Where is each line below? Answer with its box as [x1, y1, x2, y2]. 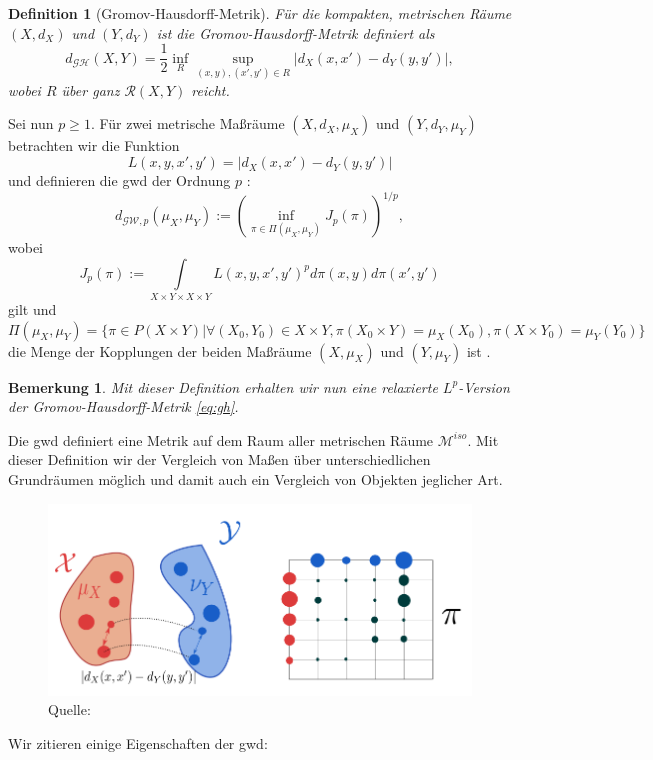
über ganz [61, 79, 120, 100]
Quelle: [48, 699, 91, 720]
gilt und [8, 299, 57, 320]
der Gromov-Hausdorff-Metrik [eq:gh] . [8, 396, 239, 417]
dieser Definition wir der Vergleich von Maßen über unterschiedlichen [8, 449, 431, 470]
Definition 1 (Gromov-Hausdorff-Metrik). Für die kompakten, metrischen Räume [8, 3, 512, 23]
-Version [458, 376, 510, 397]
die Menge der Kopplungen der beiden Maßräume [8, 340, 312, 361]
